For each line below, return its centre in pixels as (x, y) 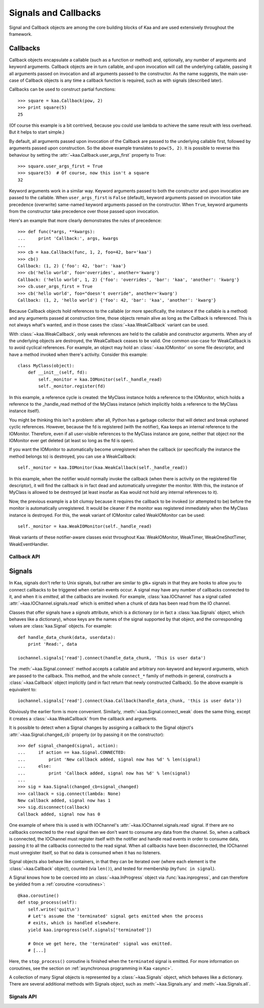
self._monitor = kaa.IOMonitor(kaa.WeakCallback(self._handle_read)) (103, 468)
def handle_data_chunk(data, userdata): (67, 637)
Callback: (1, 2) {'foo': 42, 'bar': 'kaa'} (72, 266)
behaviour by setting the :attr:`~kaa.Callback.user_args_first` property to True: (88, 155)
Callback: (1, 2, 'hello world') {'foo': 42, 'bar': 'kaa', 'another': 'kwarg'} (117, 300)
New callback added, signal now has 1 (64, 801)
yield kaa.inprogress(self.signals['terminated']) (90, 930)
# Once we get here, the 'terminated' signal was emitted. (100, 943)
